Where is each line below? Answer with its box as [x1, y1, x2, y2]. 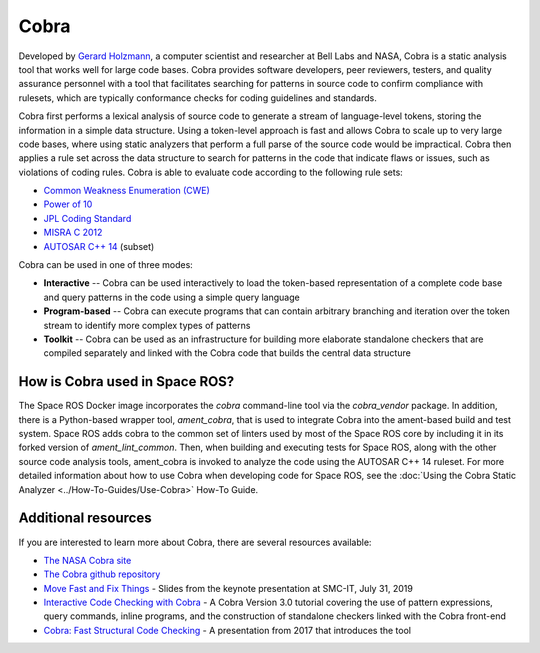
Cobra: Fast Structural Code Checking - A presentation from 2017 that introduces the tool [43, 624, 412, 636]
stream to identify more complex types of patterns [43, 319, 251, 331]
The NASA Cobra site [43, 554, 132, 566]
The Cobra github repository [43, 568, 161, 580]
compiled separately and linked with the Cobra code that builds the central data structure [43, 347, 412, 359]
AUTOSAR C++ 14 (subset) [43, 240, 155, 252]
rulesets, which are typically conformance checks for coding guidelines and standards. [18, 91, 377, 104]
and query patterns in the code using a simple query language [43, 291, 300, 303]
